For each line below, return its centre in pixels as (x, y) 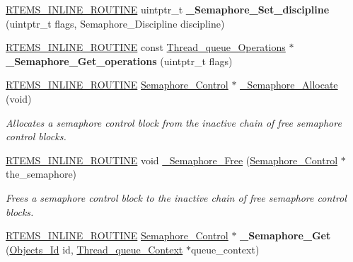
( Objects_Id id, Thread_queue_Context (94, 249)
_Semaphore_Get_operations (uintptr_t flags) (119, 61)
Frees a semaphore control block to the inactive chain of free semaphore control (176, 197)
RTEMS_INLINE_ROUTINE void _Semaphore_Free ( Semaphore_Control (172, 160)
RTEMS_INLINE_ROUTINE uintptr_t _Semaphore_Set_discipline (168, 9)
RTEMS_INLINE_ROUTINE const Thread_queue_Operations (146, 47)
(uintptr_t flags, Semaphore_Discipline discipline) (115, 23)
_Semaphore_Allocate (289, 85)
